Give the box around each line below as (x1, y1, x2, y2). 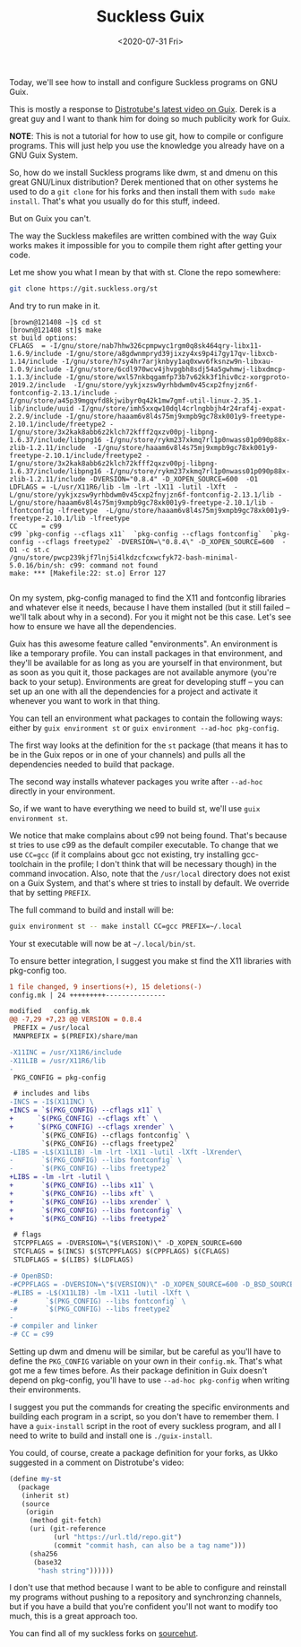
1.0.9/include (9, 365, 63, 374)
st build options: (9, 334, 78, 342)
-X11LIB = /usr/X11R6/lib (9, 1056, 106, 1065)
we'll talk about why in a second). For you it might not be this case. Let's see (9, 611, 292, 622)
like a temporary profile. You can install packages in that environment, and (9, 647, 284, 658)
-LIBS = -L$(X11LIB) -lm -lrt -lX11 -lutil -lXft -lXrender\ (9, 1148, 243, 1157)
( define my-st (9, 1474, 63, 1483)
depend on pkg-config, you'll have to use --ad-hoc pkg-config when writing (9, 1374, 290, 1385)
